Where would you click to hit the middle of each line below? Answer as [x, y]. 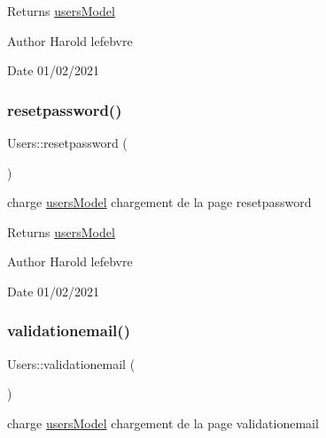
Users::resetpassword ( [67, 142]
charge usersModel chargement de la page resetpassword [159, 202]
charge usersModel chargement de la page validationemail [163, 423]
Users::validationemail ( [71, 363]
